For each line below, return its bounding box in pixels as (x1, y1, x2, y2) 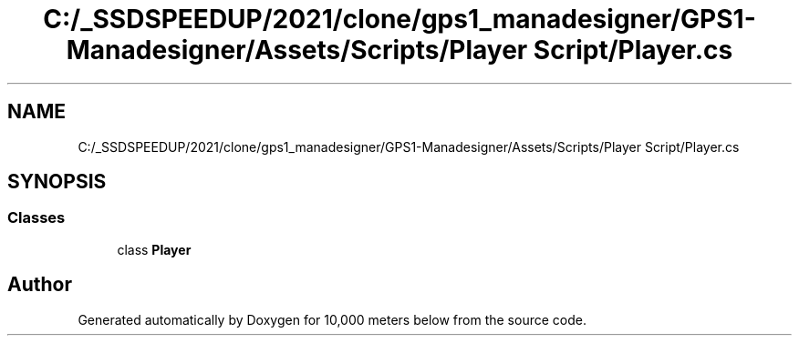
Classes (7, 208, 66, 227)
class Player (117, 241, 192, 257)
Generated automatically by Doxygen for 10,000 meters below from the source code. (78, 311, 586, 328)
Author (7, 273, 72, 297)
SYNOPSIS (7, 170, 107, 194)
